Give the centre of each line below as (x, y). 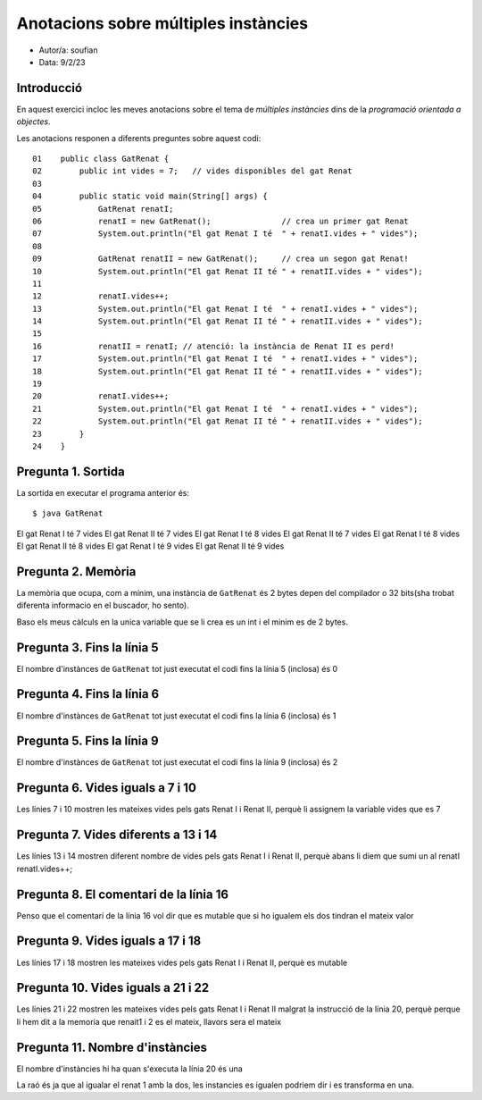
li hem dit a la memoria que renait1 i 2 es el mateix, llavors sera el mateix (149, 1021)
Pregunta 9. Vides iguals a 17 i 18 (109, 941)
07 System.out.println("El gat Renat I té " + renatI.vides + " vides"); (225, 234)
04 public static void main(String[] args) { (150, 196)
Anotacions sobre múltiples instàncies (162, 23)
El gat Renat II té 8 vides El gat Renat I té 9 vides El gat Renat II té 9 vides (150, 546)
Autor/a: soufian (68, 50)
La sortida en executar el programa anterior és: (103, 492)
